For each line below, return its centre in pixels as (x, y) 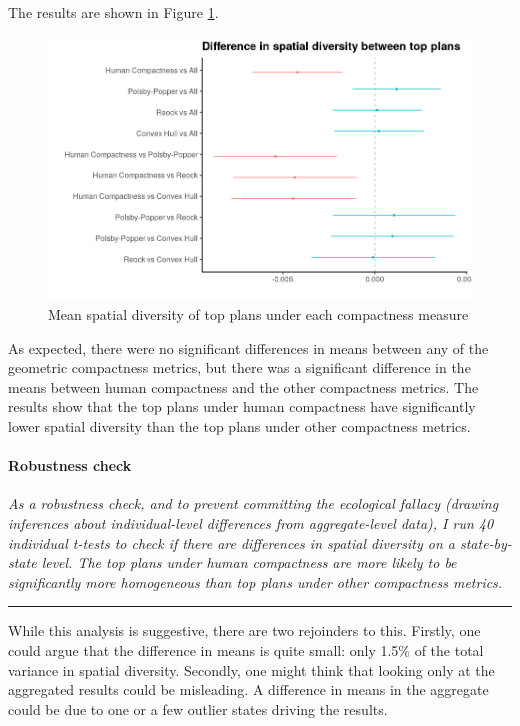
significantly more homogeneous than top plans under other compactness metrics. (255, 581)
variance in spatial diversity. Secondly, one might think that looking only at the (251, 669)
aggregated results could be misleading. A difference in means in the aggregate (248, 689)
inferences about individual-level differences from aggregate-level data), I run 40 (251, 523)
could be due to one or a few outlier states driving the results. (198, 708)
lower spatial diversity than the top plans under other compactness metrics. (239, 426)
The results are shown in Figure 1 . (113, 12)
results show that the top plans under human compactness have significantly (242, 406)
